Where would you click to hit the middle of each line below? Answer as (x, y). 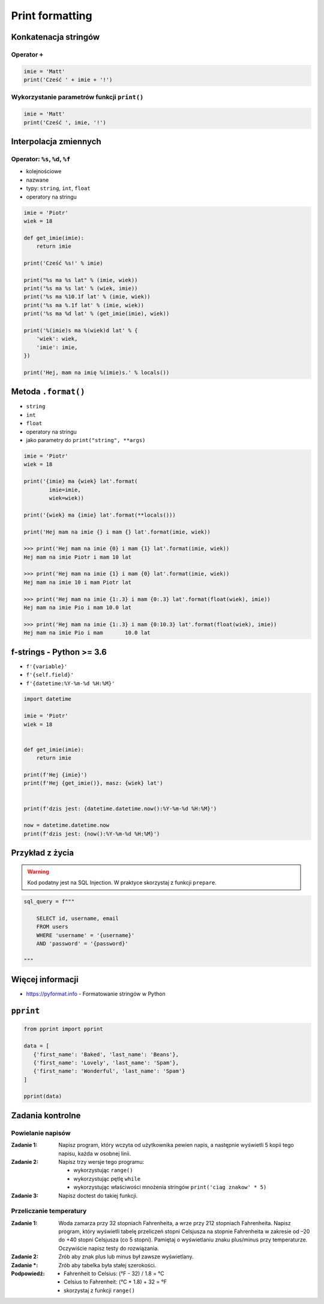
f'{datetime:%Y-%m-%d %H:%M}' (70, 683)
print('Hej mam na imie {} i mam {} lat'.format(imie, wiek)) (117, 532)
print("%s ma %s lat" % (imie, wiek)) (81, 280)
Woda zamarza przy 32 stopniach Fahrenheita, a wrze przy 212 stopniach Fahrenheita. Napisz (175, 1223)
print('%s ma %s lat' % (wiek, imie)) (81, 288)
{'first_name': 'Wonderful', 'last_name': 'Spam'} (109, 1071)
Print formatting (52, 16)
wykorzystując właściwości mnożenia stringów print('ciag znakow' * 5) (170, 1187)
